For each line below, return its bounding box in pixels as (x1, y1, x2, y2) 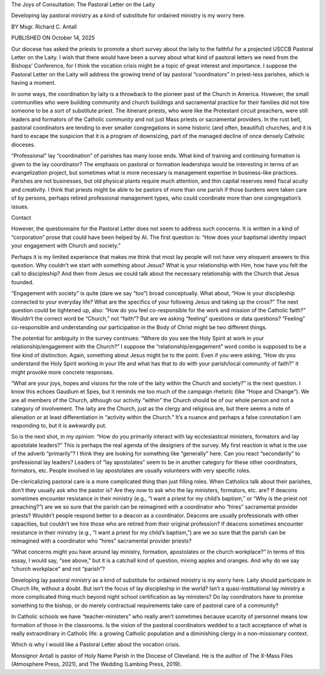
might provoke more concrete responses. (11, 368, 114, 376)
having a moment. (11, 79, 56, 86)
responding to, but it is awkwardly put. (11, 422, 107, 429)
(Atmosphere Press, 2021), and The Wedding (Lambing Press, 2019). (11, 660, 182, 668)
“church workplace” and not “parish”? (11, 566, 106, 573)
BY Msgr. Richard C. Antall (11, 23, 77, 30)
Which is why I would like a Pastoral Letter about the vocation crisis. (11, 641, 181, 648)
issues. (11, 203, 30, 210)
